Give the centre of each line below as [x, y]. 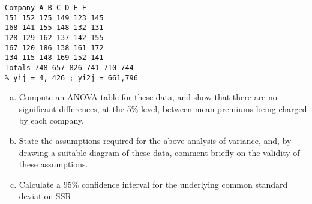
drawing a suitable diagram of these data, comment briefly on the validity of [159, 152]
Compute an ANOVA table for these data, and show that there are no [148, 97]
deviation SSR [45, 196]
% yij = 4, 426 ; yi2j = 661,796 [71, 78]
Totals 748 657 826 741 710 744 [69, 67]
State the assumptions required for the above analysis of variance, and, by [155, 141]
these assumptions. [53, 164]
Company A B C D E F [46, 8]
